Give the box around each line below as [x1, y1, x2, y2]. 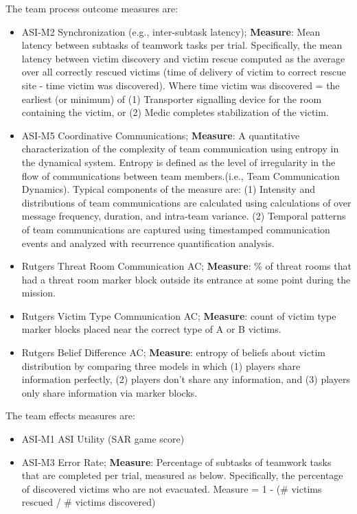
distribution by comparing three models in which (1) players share [21, 358, 301, 373]
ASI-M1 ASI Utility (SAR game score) [21, 432, 185, 446]
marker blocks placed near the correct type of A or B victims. [21, 322, 281, 336]
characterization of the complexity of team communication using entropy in [21, 141, 339, 156]
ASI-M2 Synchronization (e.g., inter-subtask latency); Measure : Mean [21, 24, 321, 38]
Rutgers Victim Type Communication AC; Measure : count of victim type [21, 308, 336, 323]
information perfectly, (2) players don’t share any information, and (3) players [21, 372, 350, 386]
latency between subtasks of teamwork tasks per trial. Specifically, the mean [21, 38, 343, 52]
